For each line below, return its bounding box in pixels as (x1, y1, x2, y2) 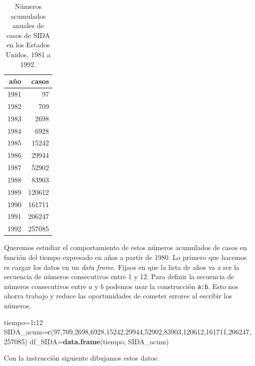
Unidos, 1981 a (5, 49, 51, 59)
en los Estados (6, 39, 50, 50)
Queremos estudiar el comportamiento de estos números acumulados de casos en (4, 242, 247, 253)
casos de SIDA (6, 30, 50, 40)
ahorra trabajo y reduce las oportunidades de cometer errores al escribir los (4, 291, 232, 301)
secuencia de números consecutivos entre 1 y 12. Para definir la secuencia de (4, 271, 234, 282)
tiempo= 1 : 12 (4, 317, 43, 327)
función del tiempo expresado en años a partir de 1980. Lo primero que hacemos (4, 252, 247, 262)
